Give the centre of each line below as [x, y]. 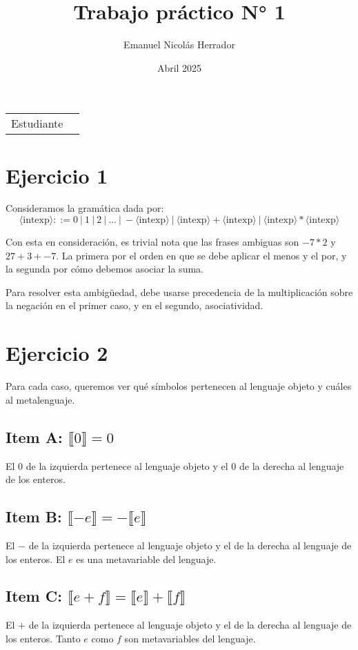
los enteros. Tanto [43, 638]
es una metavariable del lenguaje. [146, 559]
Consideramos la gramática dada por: [85, 208]
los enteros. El [36, 559]
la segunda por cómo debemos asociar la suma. [105, 269]
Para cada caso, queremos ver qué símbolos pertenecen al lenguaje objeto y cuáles [179, 386]
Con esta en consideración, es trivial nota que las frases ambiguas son [152, 242]
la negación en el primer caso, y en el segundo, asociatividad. [135, 305]
